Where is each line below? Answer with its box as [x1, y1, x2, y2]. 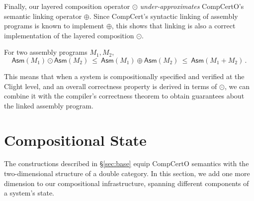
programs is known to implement [4, 20, 104, 31]
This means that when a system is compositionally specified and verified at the [4, 71, 245, 81]
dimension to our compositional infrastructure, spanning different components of [4, 178, 249, 188]
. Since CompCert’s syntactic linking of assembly [89, 10, 238, 21]
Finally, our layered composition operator [4, 1, 130, 11]
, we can [224, 81, 250, 91]
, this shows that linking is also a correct [111, 20, 236, 31]
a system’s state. [4, 188, 54, 198]
